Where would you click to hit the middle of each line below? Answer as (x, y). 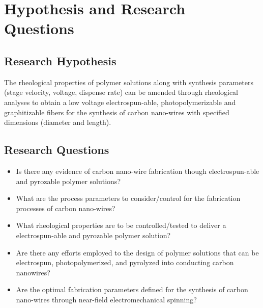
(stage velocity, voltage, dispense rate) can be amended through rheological (121, 92)
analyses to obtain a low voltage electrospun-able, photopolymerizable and (120, 102)
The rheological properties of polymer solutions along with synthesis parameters (129, 82)
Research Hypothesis (60, 60)
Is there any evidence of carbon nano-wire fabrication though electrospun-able (138, 171)
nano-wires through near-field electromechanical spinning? (106, 299)
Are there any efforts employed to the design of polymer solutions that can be (137, 252)
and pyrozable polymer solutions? (68, 181)
